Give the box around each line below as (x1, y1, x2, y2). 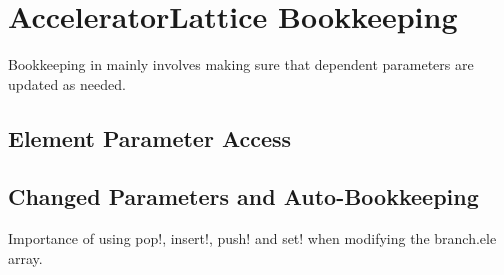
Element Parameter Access (8, 122, 292, 153)
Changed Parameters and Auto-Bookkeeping (8, 181, 479, 212)
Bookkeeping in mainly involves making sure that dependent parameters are (8, 54, 474, 75)
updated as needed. (8, 73, 126, 94)
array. (8, 247, 43, 268)
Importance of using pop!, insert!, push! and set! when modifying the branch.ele (8, 228, 497, 249)
